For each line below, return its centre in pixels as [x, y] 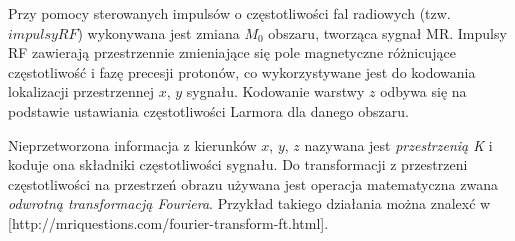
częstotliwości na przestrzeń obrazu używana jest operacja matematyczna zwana [253, 183]
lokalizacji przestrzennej [81, 91]
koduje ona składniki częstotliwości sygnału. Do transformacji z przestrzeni [238, 164]
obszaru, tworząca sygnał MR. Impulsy [387, 32]
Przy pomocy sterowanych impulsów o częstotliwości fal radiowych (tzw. [229, 13]
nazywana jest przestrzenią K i [398, 144]
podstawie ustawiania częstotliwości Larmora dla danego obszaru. [208, 110]
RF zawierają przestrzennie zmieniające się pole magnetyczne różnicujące [232, 52]
